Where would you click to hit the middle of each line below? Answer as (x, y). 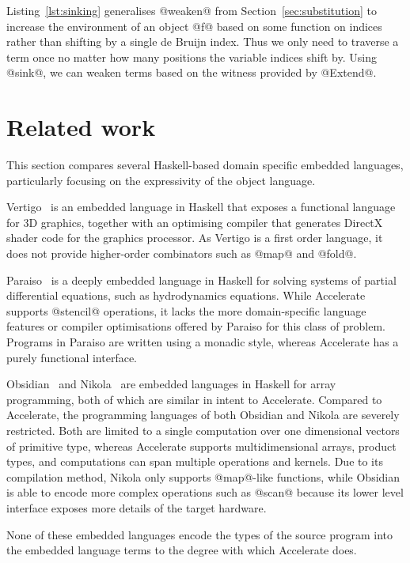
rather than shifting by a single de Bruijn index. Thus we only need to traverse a (203, 42)
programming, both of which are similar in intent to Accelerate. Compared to (194, 399)
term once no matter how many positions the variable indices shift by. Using (192, 57)
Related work (81, 127)
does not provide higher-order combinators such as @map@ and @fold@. (182, 253)
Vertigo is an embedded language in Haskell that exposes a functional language (201, 207)
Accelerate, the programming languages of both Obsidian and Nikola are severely (203, 415)
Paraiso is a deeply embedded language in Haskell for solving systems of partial (201, 280)
